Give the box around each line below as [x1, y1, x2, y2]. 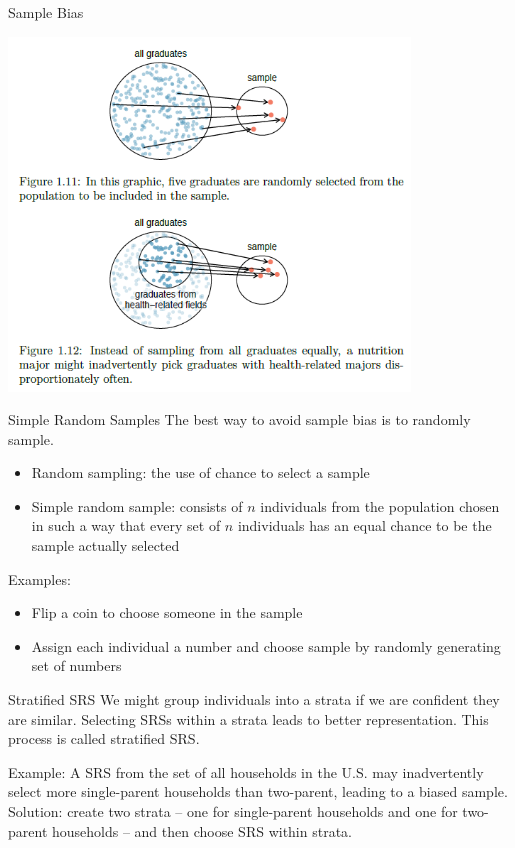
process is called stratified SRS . [8, 728, 200, 749]
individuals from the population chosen [260, 495, 500, 516]
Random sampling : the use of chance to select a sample [31, 462, 370, 483]
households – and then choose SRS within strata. [51, 820, 352, 841]
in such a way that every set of [31, 515, 221, 536]
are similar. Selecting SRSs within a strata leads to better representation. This [8, 708, 489, 729]
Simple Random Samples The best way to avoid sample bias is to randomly [8, 409, 471, 430]
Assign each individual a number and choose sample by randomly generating [31, 635, 501, 656]
